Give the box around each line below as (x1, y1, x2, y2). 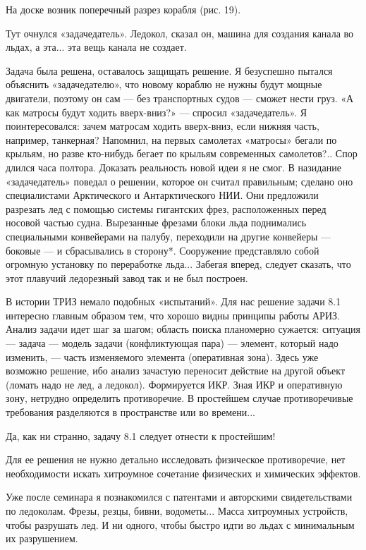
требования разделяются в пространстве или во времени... (6, 405, 255, 420)
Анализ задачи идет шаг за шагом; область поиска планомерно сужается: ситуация (6, 322, 360, 336)
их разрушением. (6, 531, 78, 546)
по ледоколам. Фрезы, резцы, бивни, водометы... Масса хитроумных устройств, (6, 503, 348, 518)
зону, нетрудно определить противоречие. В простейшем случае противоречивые (6, 391, 353, 405)
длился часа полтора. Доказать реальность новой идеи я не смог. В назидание (6, 159, 341, 174)
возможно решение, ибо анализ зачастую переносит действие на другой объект (6, 363, 346, 378)
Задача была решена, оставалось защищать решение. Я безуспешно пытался (6, 63, 333, 78)
